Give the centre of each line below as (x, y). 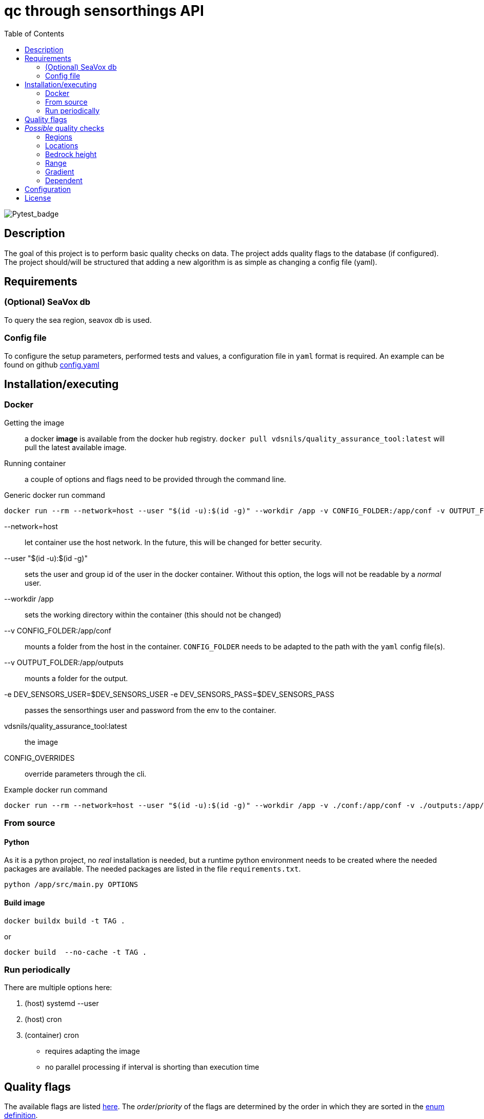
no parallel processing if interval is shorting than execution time (152, 1067)
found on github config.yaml (52, 364)
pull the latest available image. (76, 447)
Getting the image (34, 422)
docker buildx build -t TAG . (65, 921)
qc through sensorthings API (104, 11)
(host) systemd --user (62, 1004)
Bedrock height (71, 154)
